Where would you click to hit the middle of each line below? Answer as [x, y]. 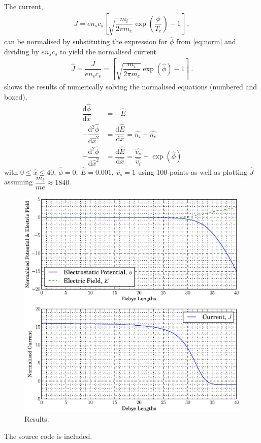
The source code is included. [48, 436]
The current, [24, 6]
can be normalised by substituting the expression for [86, 41]
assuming [19, 182]
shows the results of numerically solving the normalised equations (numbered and [131, 87]
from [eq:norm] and [206, 41]
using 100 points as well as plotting [193, 171]
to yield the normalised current [108, 52]
